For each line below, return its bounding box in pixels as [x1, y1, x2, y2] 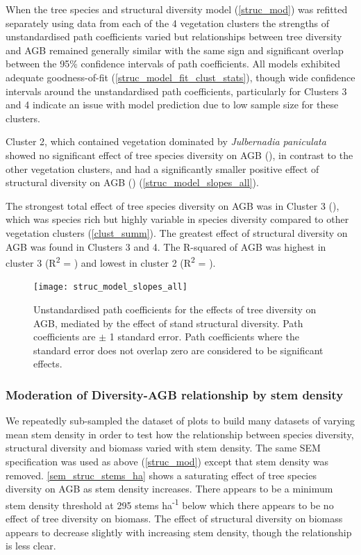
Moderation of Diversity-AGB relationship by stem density [6, 386, 344, 403]
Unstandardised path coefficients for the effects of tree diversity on [33, 302, 317, 316]
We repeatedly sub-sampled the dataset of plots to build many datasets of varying [6, 413, 355, 428]
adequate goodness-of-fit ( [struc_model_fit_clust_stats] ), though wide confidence [6, 69, 355, 84]
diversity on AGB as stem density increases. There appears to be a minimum [6, 481, 333, 496]
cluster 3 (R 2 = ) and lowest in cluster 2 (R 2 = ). [6, 254, 216, 270]
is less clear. [6, 538, 56, 553]
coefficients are [33, 329, 96, 344]
